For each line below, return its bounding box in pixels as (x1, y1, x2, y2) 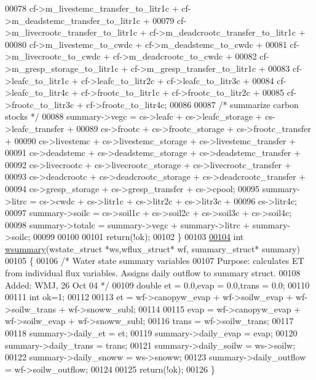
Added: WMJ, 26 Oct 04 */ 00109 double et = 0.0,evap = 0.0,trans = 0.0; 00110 (5, 278, 310, 291)
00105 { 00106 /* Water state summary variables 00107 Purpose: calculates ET (5, 254, 304, 267)
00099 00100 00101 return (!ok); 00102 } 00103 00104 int (33, 230, 244, 243)
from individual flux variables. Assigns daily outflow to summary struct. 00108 (5, 266, 301, 279)
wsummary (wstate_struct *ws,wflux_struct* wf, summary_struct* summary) (5, 242, 300, 255)
